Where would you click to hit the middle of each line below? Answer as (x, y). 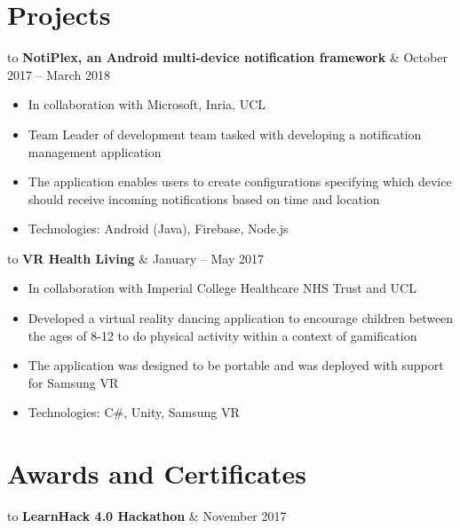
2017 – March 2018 (59, 74)
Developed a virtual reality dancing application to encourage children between (241, 318)
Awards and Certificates (157, 473)
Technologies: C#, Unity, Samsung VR (134, 412)
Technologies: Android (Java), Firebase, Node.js (158, 229)
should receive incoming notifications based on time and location (204, 198)
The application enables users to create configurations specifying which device (240, 181)
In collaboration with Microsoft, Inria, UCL (147, 104)
